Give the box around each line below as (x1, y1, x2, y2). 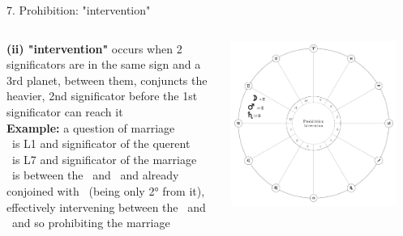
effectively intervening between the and (6, 198, 206, 215)
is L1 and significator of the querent (11, 135, 191, 152)
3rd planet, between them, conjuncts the (6, 71, 208, 88)
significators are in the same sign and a (6, 56, 201, 73)
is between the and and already (11, 166, 179, 183)
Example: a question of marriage (6, 119, 175, 136)
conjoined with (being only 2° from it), (6, 182, 205, 199)
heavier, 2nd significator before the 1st (6, 87, 198, 104)
